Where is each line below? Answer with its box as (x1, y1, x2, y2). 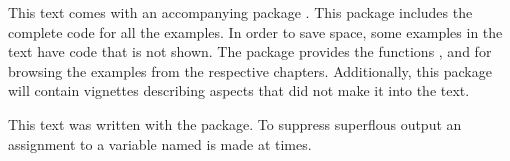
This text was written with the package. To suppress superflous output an (8, 113, 462, 134)
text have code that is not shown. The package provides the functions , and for (8, 41, 492, 62)
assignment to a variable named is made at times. (8, 133, 312, 154)
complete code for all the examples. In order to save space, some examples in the (8, 21, 503, 42)
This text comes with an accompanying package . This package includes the (8, 2, 473, 22)
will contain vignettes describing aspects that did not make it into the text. (8, 80, 470, 101)
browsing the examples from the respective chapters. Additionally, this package (8, 60, 492, 81)
